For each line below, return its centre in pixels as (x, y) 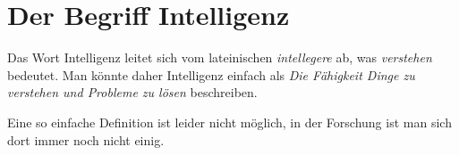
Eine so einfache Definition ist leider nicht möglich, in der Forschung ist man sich (229, 122)
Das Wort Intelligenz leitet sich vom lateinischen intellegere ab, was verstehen (220, 57)
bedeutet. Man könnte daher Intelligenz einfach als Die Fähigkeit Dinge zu (211, 74)
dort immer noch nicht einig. (86, 139)
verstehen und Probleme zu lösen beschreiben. (132, 92)
